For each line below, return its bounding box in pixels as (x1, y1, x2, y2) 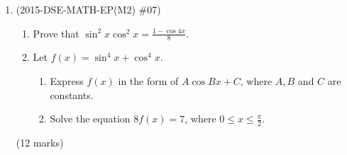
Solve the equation (50, 111, 131, 126)
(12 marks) (16, 135, 64, 150)
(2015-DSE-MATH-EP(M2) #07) (16, 2, 161, 16)
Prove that (33, 25, 79, 40)
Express (50, 74, 84, 88)
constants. (50, 87, 94, 102)
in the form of (118, 74, 179, 88)
